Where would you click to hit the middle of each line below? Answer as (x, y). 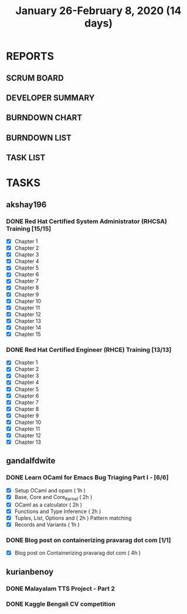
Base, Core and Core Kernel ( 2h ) (53, 497)
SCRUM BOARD (35, 78)
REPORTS (30, 56)
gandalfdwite (31, 461)
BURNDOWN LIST (39, 138)
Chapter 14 (28, 328)
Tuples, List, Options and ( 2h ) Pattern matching (73, 518)
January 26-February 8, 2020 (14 (98, 11)
